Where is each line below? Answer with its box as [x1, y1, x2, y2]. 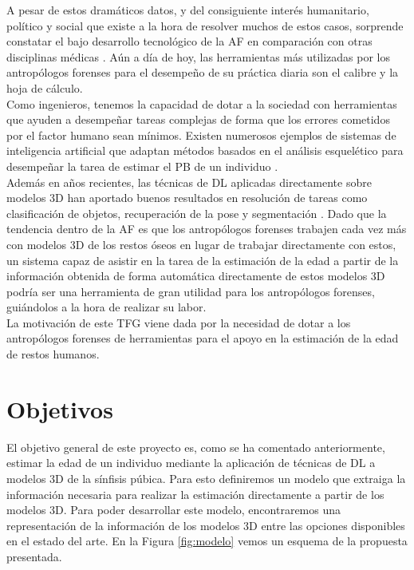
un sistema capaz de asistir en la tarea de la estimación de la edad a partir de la [6, 251, 399, 268]
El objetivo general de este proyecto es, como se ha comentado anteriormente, [6, 438, 385, 455]
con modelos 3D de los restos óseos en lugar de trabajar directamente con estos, [6, 236, 396, 252]
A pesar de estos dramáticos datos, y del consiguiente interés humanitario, [6, 2, 369, 18]
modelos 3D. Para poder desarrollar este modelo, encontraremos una [6, 501, 341, 518]
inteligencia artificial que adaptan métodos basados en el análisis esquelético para [6, 142, 404, 159]
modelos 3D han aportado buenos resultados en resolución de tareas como [6, 189, 368, 206]
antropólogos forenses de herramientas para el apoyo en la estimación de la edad [6, 330, 399, 346]
